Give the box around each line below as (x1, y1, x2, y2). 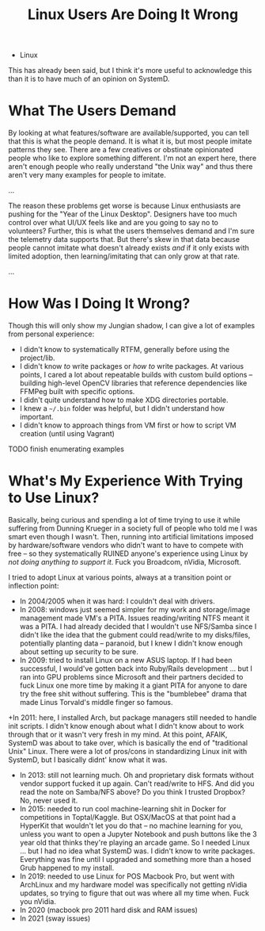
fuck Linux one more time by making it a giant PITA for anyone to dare (19, 680, 248, 690)
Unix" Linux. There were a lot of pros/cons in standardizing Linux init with (8, 747, 248, 756)
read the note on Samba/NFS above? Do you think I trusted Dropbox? (19, 787, 245, 796)
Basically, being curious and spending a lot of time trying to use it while (8, 515, 240, 524)
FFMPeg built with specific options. (19, 387, 135, 397)
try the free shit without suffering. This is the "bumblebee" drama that (19, 689, 248, 699)
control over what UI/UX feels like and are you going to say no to (8, 218, 219, 228)
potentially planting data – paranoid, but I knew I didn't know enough (19, 638, 244, 648)
